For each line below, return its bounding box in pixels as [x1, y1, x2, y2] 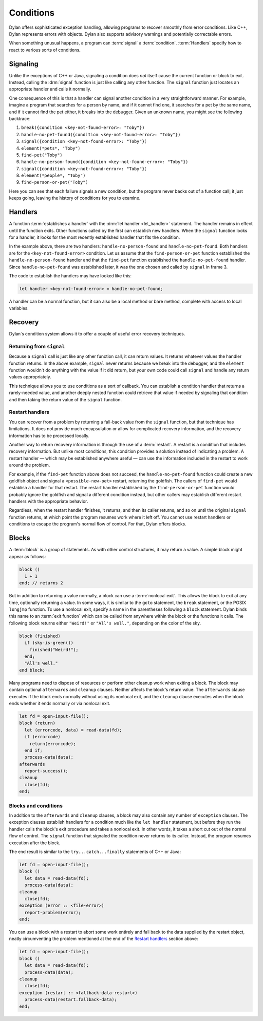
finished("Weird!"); [29, 647, 79, 652]
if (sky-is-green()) [24, 640, 74, 646]
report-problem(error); [24, 910, 81, 915]
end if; [24, 748, 43, 753]
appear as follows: [9, 553, 46, 559]
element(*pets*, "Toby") [21, 146, 80, 151]
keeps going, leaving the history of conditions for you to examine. [9, 195, 141, 201]
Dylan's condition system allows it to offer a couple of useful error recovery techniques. [9, 331, 185, 337]
